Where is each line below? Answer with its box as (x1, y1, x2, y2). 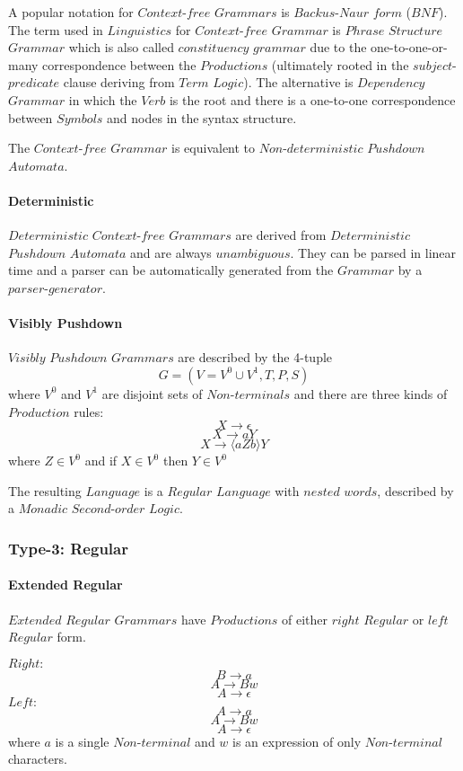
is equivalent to (171, 138, 256, 157)
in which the (68, 90, 137, 109)
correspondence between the (42, 55, 197, 74)
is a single (55, 731, 109, 750)
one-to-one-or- (371, 38, 448, 57)
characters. (8, 749, 67, 768)
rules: (74, 402, 104, 421)
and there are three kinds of (293, 384, 448, 403)
